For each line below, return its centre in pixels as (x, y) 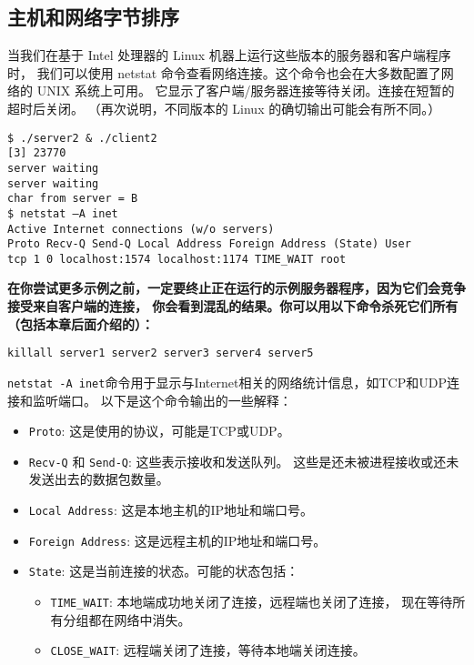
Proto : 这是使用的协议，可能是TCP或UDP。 (159, 431)
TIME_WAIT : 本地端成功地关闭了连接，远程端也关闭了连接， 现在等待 (252, 602)
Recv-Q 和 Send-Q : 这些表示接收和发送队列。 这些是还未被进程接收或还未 (244, 461)
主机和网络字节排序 (93, 17)
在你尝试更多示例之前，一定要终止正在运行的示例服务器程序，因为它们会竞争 (237, 288)
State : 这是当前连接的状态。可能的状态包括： (164, 571)
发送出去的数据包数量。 (99, 479)
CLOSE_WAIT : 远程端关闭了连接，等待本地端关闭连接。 (208, 650)
